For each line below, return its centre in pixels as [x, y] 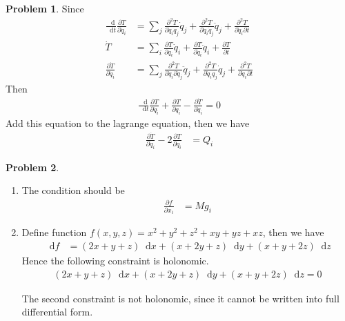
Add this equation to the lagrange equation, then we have [128, 123]
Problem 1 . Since [45, 8]
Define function [54, 232]
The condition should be [73, 190]
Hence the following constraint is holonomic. [115, 261]
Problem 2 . [32, 167]
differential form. [57, 312]
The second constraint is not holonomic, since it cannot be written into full [180, 298]
